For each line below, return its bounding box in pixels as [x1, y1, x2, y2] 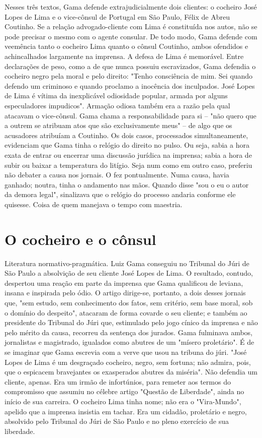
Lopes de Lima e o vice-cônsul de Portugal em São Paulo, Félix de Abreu [5, 11, 230, 22]
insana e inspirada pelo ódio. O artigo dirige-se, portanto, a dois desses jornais [5, 287, 246, 298]
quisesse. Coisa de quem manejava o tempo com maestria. [5, 199, 183, 209]
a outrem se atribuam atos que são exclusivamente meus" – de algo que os [5, 120, 232, 131]
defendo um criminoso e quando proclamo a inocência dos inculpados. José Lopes [5, 80, 255, 91]
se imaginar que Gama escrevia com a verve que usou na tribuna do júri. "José [5, 346, 247, 357]
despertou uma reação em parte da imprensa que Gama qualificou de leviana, [5, 277, 243, 288]
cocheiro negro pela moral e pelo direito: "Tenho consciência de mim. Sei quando [5, 71, 253, 81]
